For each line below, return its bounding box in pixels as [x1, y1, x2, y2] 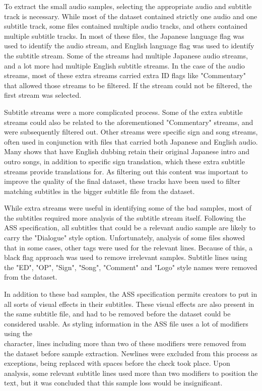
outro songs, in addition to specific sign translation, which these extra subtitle [4, 156, 245, 166]
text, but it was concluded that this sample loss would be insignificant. [4, 377, 223, 388]
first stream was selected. [4, 90, 82, 100]
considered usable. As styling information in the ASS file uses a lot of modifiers [4, 318, 248, 329]
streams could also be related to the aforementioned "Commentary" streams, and [4, 116, 253, 127]
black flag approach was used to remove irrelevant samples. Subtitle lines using [4, 252, 247, 263]
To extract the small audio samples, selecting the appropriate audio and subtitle [4, 1, 252, 11]
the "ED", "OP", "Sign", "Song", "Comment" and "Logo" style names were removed [4, 262, 257, 272]
